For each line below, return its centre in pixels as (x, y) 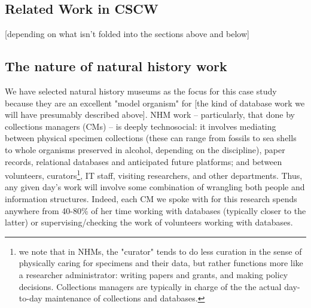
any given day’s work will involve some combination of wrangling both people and (155, 187)
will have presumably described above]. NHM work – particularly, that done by (150, 115)
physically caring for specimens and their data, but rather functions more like (161, 263)
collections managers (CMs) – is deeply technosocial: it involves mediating (141, 126)
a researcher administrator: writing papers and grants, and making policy (153, 274)
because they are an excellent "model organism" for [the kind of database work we (155, 103)
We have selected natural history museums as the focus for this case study (141, 91)
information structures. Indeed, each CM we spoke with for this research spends (151, 199)
